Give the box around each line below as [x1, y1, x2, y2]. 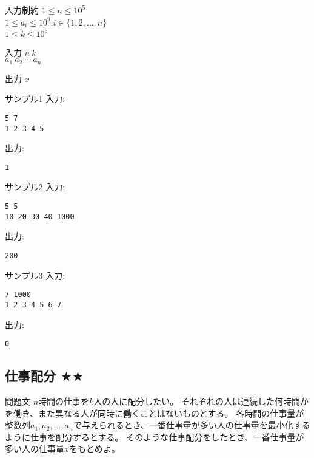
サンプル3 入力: [5, 268, 65, 281]
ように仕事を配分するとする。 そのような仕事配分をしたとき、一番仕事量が [5, 430, 304, 443]
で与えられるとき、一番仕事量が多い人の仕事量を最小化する [73, 419, 310, 431]
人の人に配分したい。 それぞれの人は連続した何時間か [93, 395, 309, 407]
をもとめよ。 [69, 442, 120, 455]
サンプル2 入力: [5, 180, 65, 193]
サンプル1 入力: [5, 92, 65, 105]
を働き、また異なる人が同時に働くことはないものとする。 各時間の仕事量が [5, 406, 304, 419]
